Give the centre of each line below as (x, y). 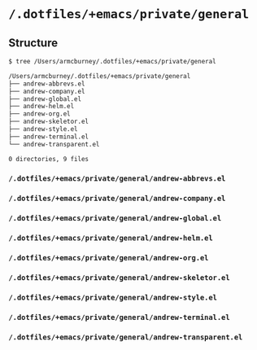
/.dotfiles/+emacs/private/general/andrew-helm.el (111, 238)
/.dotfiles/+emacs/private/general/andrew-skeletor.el (119, 278)
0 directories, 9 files (49, 159)
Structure (33, 43)
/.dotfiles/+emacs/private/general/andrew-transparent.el (126, 337)
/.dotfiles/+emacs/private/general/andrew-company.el (117, 199)
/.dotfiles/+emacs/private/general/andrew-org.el (109, 258)
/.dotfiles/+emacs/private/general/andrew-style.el (113, 297)
